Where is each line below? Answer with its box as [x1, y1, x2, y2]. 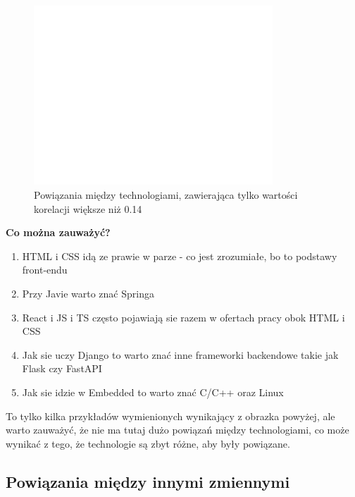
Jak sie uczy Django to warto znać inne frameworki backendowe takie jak [22, 347, 339, 362]
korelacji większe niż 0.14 [34, 201, 142, 216]
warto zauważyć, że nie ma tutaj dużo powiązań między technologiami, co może [6, 422, 349, 437]
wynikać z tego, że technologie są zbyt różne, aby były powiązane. [6, 436, 290, 450]
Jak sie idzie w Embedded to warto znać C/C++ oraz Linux [22, 384, 284, 399]
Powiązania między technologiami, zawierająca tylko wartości [34, 187, 298, 202]
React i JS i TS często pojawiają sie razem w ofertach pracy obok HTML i [22, 309, 345, 324]
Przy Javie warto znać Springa [22, 286, 154, 300]
